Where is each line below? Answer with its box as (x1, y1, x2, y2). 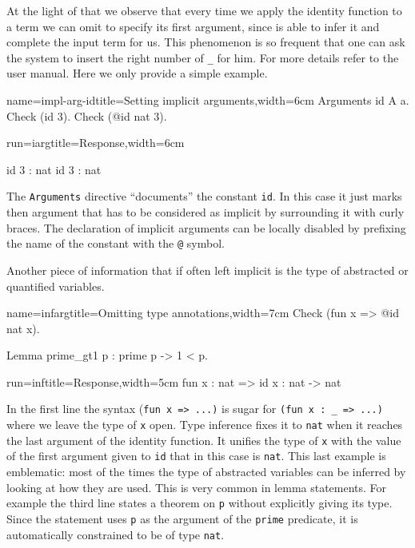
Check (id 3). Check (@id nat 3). (6, 107, 167, 124)
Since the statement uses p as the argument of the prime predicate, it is (6, 510, 358, 526)
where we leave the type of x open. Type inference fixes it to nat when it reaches (6, 416, 403, 433)
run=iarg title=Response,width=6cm (6, 134, 185, 151)
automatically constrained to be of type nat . (6, 526, 225, 542)
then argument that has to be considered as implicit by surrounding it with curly (6, 204, 405, 220)
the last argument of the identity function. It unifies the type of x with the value (6, 431, 401, 448)
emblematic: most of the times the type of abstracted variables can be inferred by (6, 463, 406, 480)
